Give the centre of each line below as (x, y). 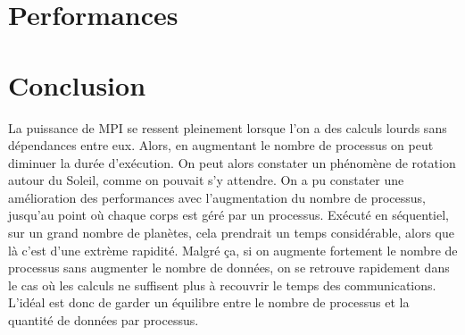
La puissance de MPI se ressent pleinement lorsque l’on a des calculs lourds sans (228, 127)
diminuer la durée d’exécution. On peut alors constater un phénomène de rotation (232, 162)
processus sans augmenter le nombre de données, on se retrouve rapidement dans (229, 268)
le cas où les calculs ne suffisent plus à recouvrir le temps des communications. (222, 285)
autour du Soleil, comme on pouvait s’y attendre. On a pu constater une (206, 180)
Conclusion (77, 84)
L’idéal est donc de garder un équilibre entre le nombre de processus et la (209, 302)
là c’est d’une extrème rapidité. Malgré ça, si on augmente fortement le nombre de (233, 250)
